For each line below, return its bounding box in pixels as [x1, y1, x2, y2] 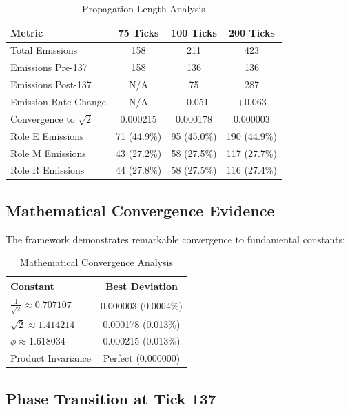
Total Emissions [10, 43, 78, 57]
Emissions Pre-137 [10, 60, 87, 74]
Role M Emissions [10, 145, 86, 160]
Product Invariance [10, 351, 91, 365]
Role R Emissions [10, 163, 85, 177]
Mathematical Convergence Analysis [20, 255, 173, 269]
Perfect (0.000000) [103, 351, 181, 365]
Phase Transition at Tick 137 [6, 387, 216, 409]
